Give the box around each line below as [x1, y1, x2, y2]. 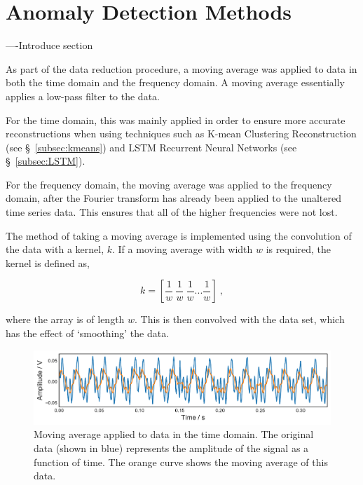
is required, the [266, 242, 331, 257]
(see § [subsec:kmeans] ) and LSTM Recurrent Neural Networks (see [6, 139, 297, 154]
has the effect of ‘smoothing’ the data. [6, 326, 170, 341]
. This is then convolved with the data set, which [135, 312, 345, 327]
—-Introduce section [6, 38, 93, 53]
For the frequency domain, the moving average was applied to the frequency [6, 177, 332, 191]
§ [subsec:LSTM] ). [6, 153, 85, 168]
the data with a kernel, [6, 242, 104, 257]
